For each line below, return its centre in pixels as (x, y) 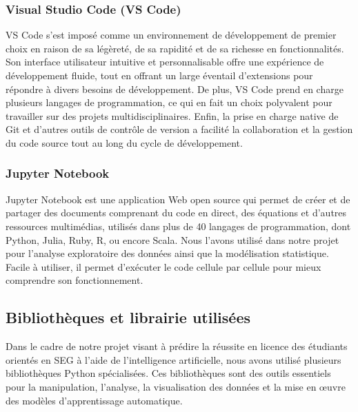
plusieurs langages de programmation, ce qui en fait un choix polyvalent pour (169, 102)
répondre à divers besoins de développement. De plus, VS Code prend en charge (175, 89)
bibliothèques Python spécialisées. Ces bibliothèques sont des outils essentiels (168, 373)
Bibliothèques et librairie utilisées (128, 317)
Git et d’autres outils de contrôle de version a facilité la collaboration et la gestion (179, 129)
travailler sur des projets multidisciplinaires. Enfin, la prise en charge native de (172, 115)
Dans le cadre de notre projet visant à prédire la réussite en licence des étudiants (177, 346)
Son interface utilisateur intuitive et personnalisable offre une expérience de (165, 62)
